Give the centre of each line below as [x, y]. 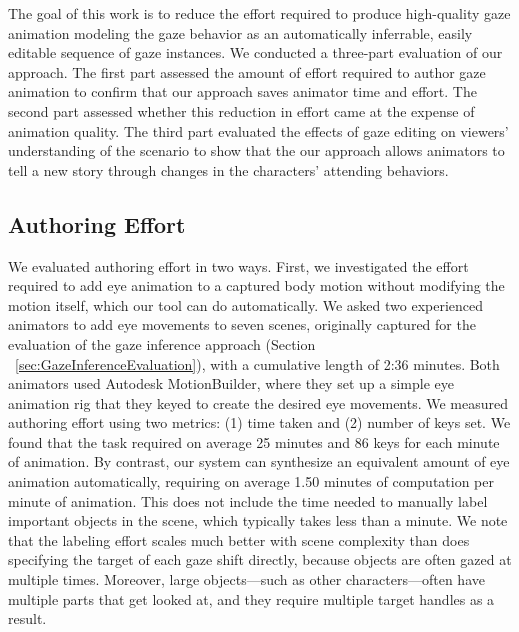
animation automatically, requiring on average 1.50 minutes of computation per [251, 481]
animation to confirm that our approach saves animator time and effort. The [242, 91]
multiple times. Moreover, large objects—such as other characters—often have [246, 579]
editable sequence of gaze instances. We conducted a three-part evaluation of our [255, 52]
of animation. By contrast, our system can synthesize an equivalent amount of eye [259, 461]
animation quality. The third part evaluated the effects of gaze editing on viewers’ [258, 130]
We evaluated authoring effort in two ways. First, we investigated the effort [238, 265]
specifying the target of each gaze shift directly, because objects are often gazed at [260, 559]
